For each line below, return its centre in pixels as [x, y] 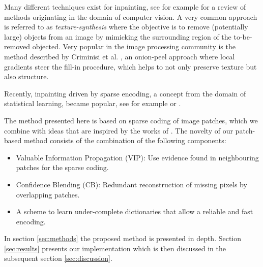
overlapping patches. [48, 194]
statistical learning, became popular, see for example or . [93, 103]
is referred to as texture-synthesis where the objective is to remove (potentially [126, 27]
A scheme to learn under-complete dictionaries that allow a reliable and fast [135, 211]
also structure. [26, 76]
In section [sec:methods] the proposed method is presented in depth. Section [123, 238]
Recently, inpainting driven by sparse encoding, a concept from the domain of [125, 93]
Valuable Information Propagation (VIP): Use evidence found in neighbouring [137, 157]
